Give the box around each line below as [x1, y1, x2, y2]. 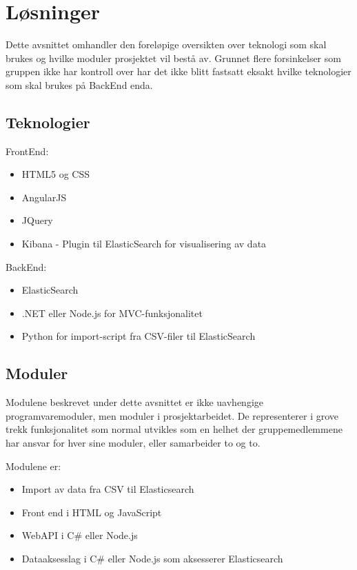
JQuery [21, 213, 53, 227]
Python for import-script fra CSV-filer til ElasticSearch [21, 329, 256, 343]
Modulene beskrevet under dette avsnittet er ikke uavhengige [6, 395, 263, 409]
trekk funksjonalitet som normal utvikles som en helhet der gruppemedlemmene [6, 422, 343, 436]
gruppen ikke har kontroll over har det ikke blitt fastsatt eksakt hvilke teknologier [6, 64, 351, 79]
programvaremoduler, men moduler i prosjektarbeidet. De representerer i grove [6, 408, 339, 423]
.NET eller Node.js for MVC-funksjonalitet [21, 305, 203, 320]
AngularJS [21, 190, 67, 204]
